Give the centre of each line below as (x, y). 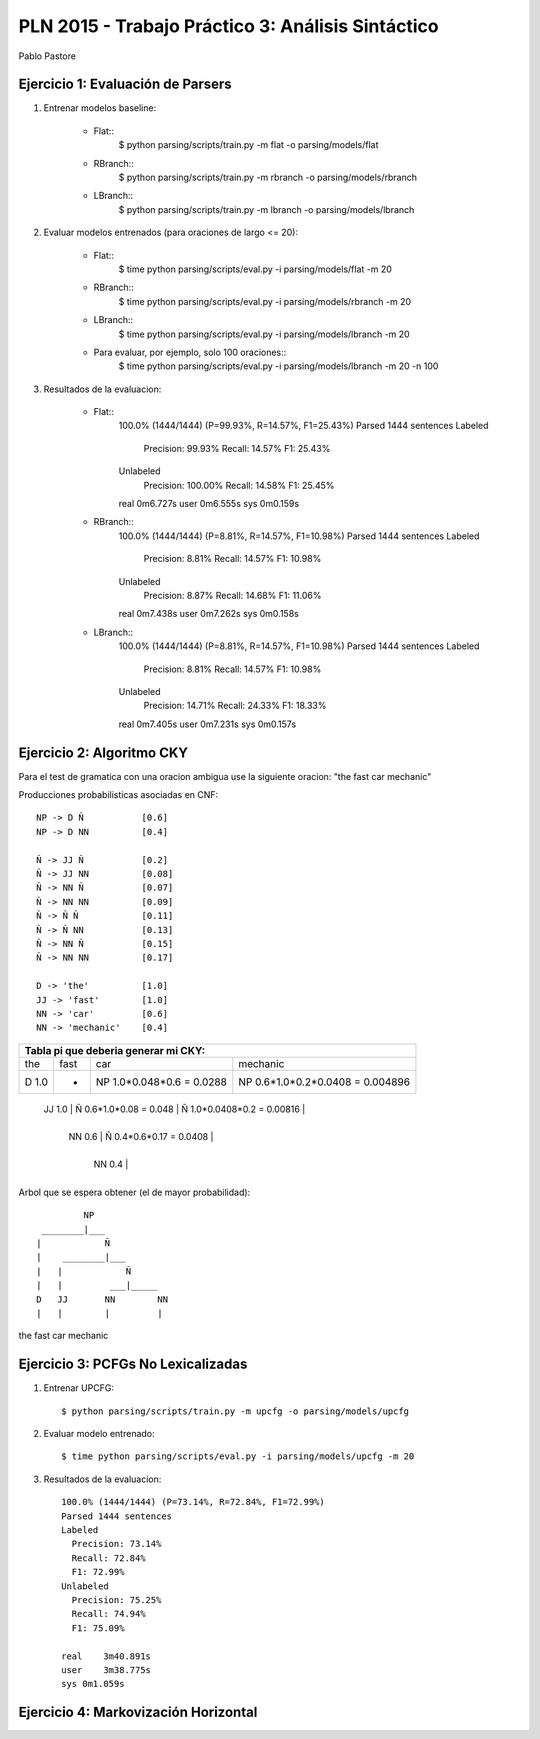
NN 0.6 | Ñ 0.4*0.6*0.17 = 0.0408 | (141, 1137)
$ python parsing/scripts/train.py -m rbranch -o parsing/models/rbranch (267, 177)
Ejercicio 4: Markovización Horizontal (138, 1712)
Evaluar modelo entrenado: (99, 1434)
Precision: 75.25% (116, 1599)
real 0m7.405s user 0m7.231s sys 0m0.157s (207, 724)
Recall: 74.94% (108, 1614)
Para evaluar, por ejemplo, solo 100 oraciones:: (190, 352)
